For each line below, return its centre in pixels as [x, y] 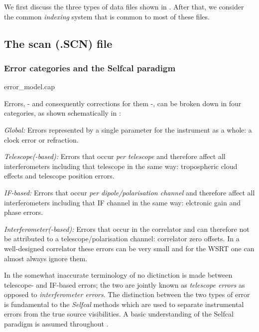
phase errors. [24, 212]
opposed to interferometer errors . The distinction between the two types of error [127, 294]
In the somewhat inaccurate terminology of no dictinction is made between [118, 275]
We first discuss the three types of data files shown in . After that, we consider [124, 6]
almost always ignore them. [46, 258]
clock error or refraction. [41, 139]
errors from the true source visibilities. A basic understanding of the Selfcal [119, 314]
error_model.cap [30, 86]
